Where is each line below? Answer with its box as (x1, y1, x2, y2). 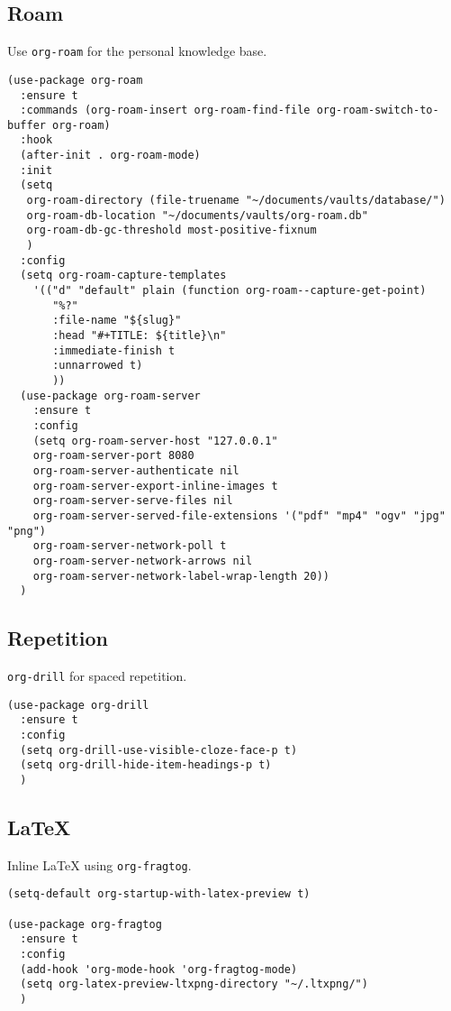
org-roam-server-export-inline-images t (32, 479, 278, 492)
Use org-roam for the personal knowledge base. (7, 41, 267, 60)
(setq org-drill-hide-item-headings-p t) (20, 758, 272, 772)
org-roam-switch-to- (316, 104, 439, 117)
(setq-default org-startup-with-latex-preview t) (7, 887, 311, 901)
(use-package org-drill (7, 698, 149, 712)
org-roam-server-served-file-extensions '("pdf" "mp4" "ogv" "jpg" (32, 509, 446, 522)
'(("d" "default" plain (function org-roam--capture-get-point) (32, 284, 427, 298)
